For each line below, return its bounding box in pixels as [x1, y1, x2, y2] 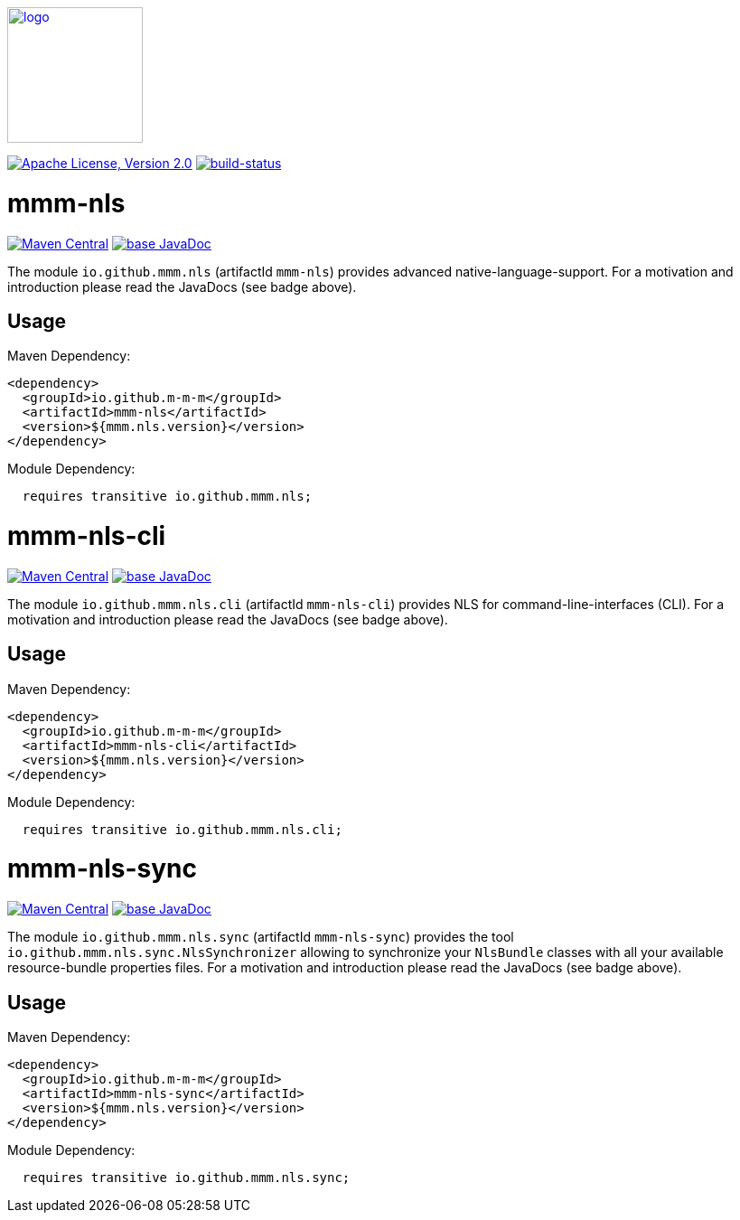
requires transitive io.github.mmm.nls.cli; [22, 821, 342, 837]
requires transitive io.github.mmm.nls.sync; [22, 1170, 351, 1186]
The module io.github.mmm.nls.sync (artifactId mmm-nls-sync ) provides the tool [7, 929, 514, 945]
